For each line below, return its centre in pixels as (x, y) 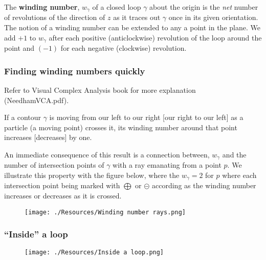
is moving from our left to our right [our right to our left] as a (146, 117)
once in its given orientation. (213, 17)
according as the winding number (204, 185)
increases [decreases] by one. (48, 137)
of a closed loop (117, 7)
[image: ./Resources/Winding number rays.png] (105, 212)
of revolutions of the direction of (55, 17)
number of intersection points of (54, 165)
